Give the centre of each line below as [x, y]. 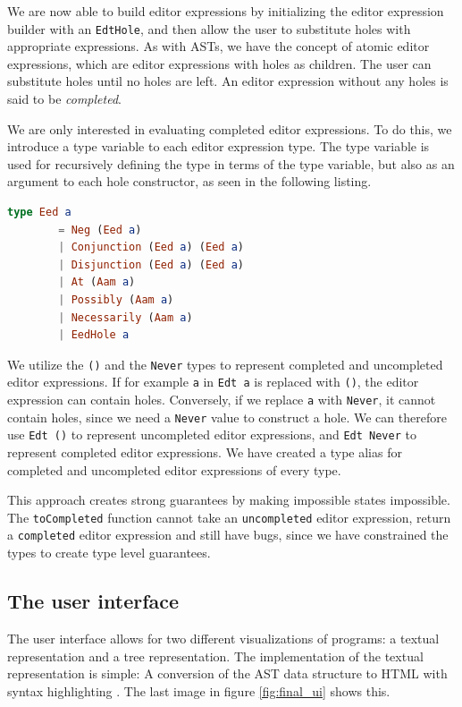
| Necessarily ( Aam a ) [126, 317]
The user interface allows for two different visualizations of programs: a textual [223, 638]
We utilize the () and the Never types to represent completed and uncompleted [225, 364]
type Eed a [39, 212]
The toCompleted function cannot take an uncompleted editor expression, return [229, 517]
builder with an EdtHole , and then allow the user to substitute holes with [209, 28]
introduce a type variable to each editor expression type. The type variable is [218, 146]
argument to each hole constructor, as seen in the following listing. [189, 181]
